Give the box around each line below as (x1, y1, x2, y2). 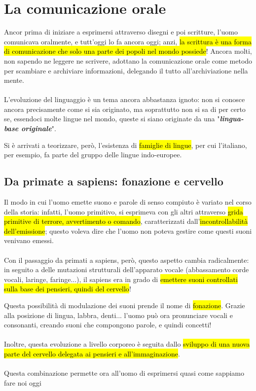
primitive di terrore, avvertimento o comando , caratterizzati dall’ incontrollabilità (4, 216, 248, 226)
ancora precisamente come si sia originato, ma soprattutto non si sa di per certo (4, 104, 246, 114)
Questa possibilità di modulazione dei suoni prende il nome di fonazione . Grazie (4, 300, 245, 310)
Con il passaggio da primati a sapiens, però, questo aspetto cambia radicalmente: (4, 254, 249, 265)
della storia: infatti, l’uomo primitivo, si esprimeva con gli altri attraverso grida (4, 206, 243, 216)
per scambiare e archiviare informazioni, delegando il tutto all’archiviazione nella (4, 65, 248, 75)
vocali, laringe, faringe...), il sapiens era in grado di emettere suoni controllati (4, 274, 238, 284)
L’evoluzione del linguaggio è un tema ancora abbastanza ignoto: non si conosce (4, 94, 245, 105)
